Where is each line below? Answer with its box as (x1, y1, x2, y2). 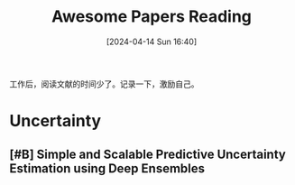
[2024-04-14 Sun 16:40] (106, 36, 198, 47)
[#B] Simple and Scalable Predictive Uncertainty (9, 146, 286, 162)
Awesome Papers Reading (51, 6, 253, 27)
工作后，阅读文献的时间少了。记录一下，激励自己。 (9, 79, 199, 89)
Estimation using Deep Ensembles (9, 161, 206, 176)
